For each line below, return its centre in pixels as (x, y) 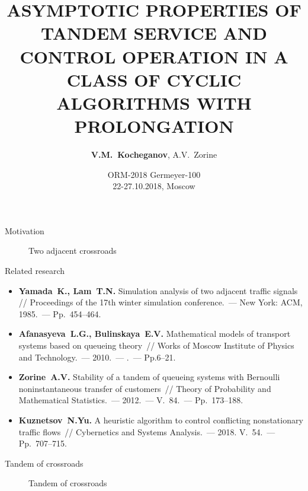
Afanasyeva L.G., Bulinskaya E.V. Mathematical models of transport (155, 334)
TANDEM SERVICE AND (154, 33)
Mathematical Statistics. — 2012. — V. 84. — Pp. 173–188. (131, 400)
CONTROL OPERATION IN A (154, 56)
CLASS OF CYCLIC (154, 79)
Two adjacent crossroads (73, 251)
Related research (35, 271)
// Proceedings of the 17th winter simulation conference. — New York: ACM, (161, 302)
